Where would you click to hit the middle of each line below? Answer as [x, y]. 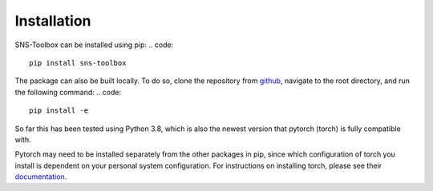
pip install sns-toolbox [78, 63]
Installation [53, 21]
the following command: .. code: [68, 92]
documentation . [41, 177]
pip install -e [59, 111]
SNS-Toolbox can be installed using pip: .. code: [94, 45]
